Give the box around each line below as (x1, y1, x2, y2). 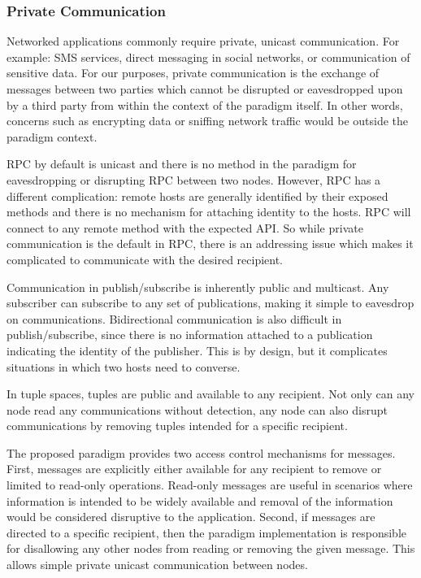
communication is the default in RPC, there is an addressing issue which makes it (7, 235, 414, 252)
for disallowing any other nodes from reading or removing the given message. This (7, 540, 415, 557)
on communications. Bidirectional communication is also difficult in (7, 310, 342, 327)
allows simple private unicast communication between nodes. (7, 556, 308, 573)
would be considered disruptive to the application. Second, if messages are (7, 508, 375, 525)
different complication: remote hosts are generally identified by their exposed (7, 187, 388, 204)
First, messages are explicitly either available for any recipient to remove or (7, 460, 382, 477)
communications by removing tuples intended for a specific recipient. (7, 417, 348, 434)
